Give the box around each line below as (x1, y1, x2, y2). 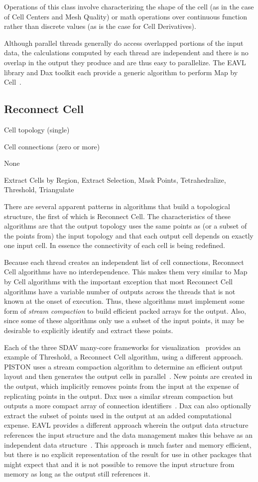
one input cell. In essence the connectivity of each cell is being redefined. (4, 240, 225, 250)
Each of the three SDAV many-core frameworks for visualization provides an (4, 342, 241, 352)
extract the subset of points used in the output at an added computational (4, 410, 232, 420)
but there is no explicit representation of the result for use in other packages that (4, 449, 252, 460)
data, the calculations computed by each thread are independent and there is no (4, 47, 249, 58)
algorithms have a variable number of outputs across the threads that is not (4, 286, 236, 296)
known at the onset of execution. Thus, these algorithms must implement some (4, 296, 245, 306)
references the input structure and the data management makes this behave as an (4, 429, 253, 440)
